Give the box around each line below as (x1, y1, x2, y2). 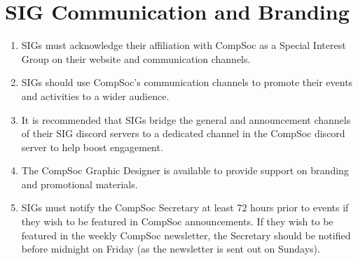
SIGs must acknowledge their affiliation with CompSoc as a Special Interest (21, 38, 346, 52)
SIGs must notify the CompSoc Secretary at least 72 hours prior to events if (21, 200, 349, 215)
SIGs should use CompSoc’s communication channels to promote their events (21, 75, 353, 90)
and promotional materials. (21, 176, 138, 191)
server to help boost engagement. (21, 139, 163, 154)
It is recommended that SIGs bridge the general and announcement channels (21, 112, 351, 127)
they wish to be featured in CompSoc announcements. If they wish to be (21, 214, 333, 229)
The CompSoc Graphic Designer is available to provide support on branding (21, 163, 349, 178)
